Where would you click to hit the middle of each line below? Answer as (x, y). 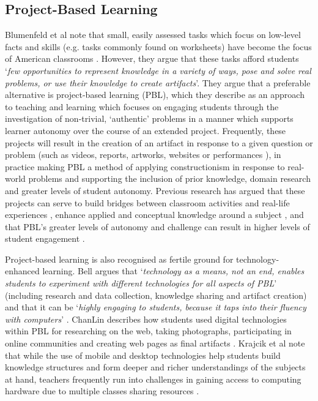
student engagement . (45, 238)
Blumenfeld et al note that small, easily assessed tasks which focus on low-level (153, 35)
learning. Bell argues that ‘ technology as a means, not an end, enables (173, 271)
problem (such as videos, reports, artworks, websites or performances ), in (143, 155)
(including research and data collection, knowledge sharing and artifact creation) (156, 295)
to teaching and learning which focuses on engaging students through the (142, 106)
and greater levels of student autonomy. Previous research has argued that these (155, 190)
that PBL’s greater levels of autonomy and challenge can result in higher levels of (157, 226)
